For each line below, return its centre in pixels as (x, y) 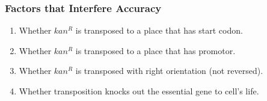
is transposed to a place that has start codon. (159, 30)
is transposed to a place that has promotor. (155, 50)
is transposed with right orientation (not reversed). (169, 71)
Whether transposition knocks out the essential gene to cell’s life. (139, 91)
